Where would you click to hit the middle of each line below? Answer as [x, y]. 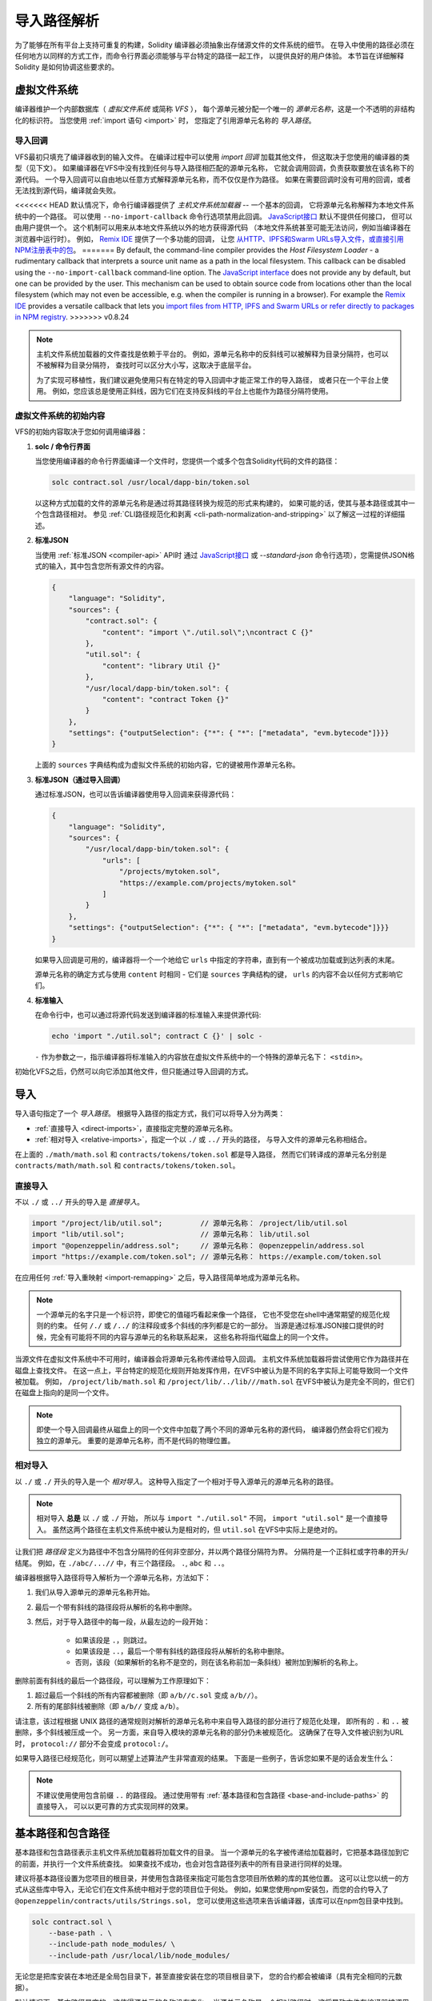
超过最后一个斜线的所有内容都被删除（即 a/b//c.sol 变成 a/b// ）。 [148, 1695]
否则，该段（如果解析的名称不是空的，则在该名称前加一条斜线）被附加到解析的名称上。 [218, 1662]
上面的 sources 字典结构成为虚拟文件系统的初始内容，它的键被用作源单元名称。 [167, 765]
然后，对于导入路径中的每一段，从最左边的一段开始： [122, 1622]
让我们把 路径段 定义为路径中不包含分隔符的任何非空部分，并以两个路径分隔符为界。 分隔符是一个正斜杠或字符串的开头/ [212, 1552]
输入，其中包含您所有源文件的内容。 [108, 566]
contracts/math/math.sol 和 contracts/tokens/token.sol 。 [127, 1165]
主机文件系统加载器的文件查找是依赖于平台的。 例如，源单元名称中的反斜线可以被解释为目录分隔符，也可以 [212, 354]
